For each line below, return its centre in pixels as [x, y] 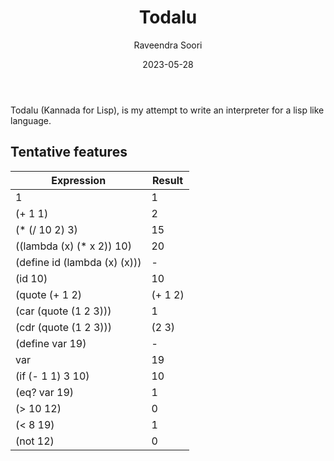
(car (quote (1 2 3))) [63, 311]
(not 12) [35, 441]
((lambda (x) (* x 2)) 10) [73, 246]
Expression [79, 180]
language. [31, 120]
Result [167, 180]
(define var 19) [51, 343]
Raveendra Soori [168, 45]
